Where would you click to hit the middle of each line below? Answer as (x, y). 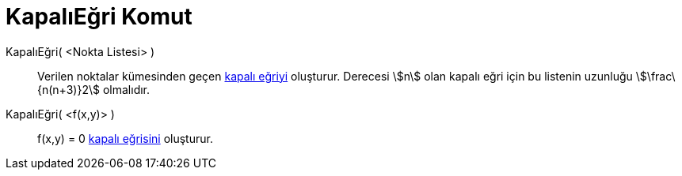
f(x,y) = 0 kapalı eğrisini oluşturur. (125, 138)
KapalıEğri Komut (99, 17)
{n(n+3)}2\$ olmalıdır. (94, 89)
